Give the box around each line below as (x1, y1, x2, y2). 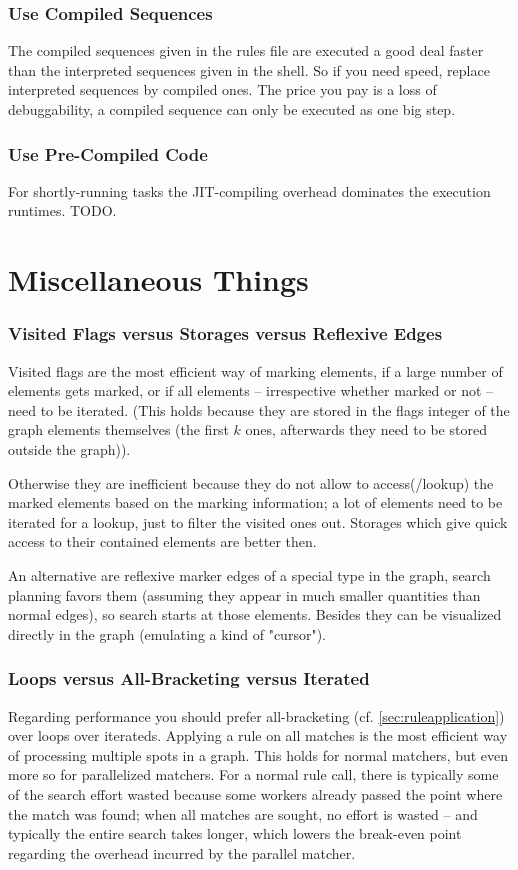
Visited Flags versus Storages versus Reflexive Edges (8, 321, 443, 346)
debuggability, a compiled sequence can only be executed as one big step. (8, 99, 456, 119)
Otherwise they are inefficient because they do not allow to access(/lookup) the (8, 472, 494, 493)
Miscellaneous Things (8, 259, 309, 300)
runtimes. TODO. (8, 200, 117, 221)
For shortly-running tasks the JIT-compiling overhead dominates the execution (8, 180, 491, 201)
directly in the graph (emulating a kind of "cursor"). (8, 623, 326, 644)
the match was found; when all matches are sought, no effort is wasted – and (8, 803, 478, 824)
